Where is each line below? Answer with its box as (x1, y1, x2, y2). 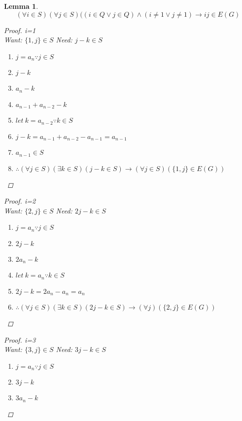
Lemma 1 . (4, 1, 38, 11)
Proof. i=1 (4, 25, 36, 35)
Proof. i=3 (4, 334, 36, 345)
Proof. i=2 (4, 196, 36, 206)
